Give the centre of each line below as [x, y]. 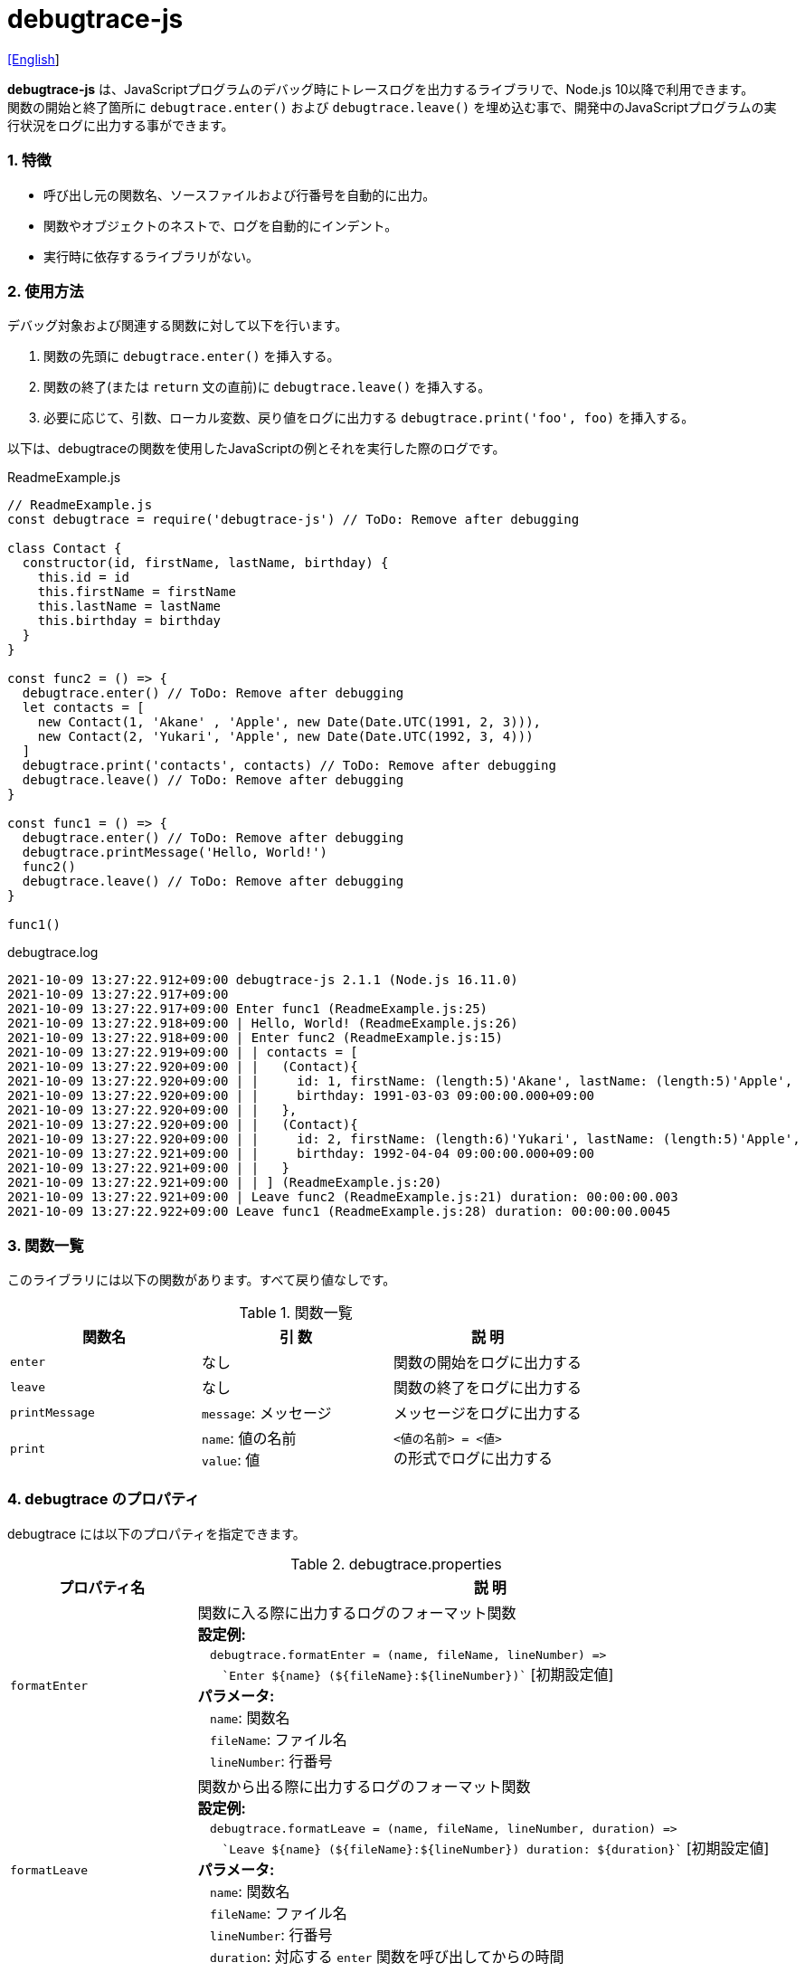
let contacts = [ [83, 708]
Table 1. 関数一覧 [296, 1313]
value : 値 [231, 1460]
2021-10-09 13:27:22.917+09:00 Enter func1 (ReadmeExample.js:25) [248, 1009]
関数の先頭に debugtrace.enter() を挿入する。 [192, 356]
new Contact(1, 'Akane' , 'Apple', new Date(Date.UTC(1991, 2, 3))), [289, 722]
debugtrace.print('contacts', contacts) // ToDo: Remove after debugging [289, 766]
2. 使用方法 [46, 291]
